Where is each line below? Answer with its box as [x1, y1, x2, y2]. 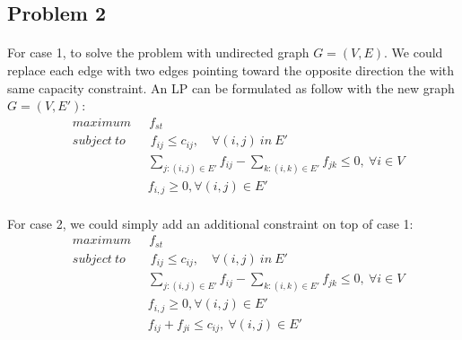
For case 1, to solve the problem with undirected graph [7, 43, 309, 62]
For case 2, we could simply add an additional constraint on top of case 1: [7, 214, 414, 232]
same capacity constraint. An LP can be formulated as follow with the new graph [7, 78, 455, 97]
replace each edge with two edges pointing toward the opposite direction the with [7, 60, 455, 79]
